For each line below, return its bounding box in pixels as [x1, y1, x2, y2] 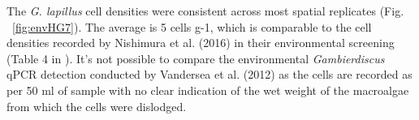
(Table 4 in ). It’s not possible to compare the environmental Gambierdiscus [6, 49, 385, 66]
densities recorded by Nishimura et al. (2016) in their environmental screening [6, 34, 395, 51]
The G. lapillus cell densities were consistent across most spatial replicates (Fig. [6, 2, 404, 19]
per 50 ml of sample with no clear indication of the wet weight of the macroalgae [6, 81, 409, 98]
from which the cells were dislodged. [6, 97, 187, 114]
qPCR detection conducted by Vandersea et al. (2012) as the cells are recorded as [6, 66, 413, 83]
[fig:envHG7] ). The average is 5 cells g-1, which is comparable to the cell [12, 18, 372, 35]
